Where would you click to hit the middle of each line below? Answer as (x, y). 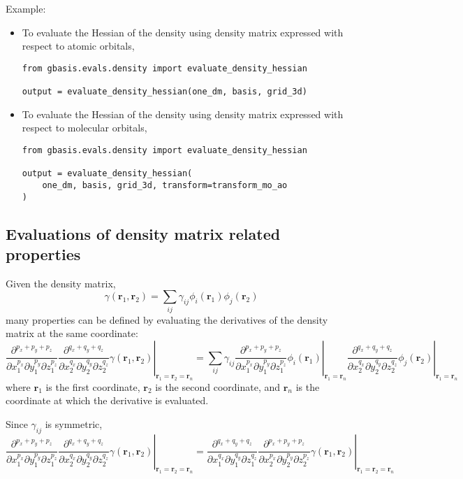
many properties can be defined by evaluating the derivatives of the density (167, 319)
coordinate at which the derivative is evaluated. (107, 400)
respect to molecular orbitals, (84, 128)
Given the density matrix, (61, 283)
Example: (26, 8)
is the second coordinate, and (218, 386)
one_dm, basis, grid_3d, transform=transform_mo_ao (165, 185)
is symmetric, (74, 423)
